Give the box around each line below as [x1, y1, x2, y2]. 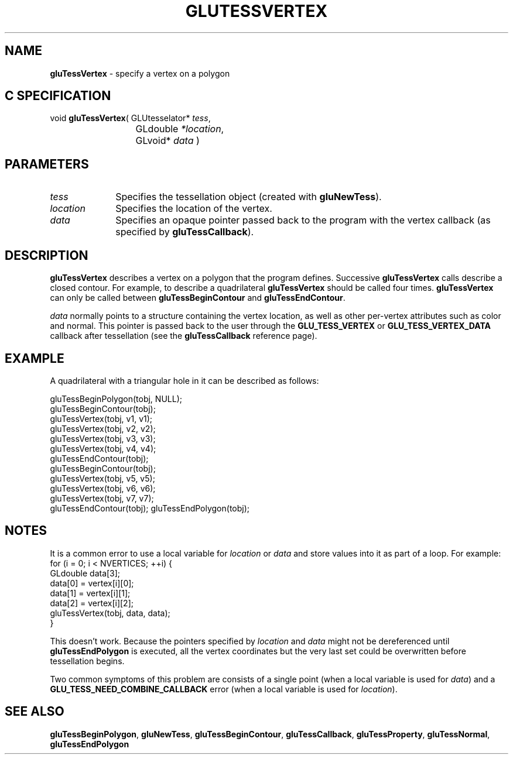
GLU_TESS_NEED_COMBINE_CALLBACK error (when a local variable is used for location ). [50, 684, 398, 694]
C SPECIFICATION [5, 88, 111, 104]
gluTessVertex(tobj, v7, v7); [50, 493, 154, 503]
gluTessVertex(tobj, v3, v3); [50, 433, 156, 444]
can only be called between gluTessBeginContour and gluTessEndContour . [50, 293, 346, 303]
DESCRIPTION [5, 248, 88, 263]
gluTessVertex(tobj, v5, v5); [50, 473, 155, 483]
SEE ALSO [5, 704, 64, 719]
